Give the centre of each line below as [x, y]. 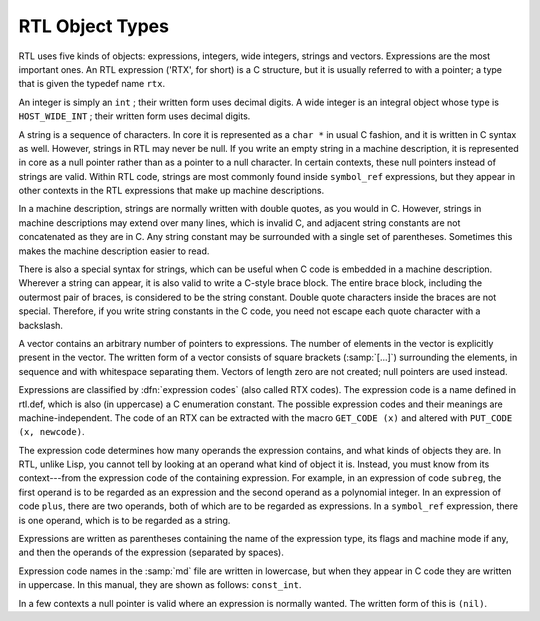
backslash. [41, 325]
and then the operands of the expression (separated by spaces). [151, 552]
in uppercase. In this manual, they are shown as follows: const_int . [160, 585]
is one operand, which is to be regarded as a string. [124, 520]
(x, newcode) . [51, 432]
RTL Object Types [94, 26]
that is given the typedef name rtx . [92, 84]
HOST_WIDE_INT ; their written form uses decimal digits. [134, 116]
